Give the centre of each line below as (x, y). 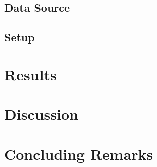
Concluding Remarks (79, 154)
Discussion (41, 114)
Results (30, 74)
